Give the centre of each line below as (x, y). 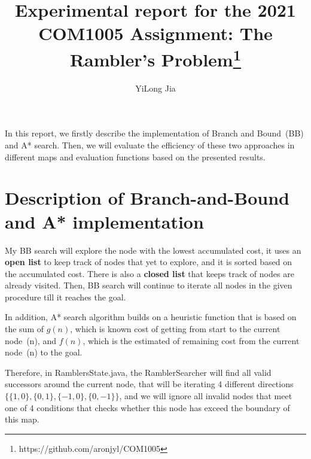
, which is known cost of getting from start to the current (175, 329)
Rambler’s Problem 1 (155, 58)
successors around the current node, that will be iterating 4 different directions (149, 384)
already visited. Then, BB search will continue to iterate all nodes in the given (149, 285)
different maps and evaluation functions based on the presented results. (135, 156)
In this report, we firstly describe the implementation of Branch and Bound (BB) (154, 133)
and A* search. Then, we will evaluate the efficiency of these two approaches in (150, 145)
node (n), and (31, 340)
